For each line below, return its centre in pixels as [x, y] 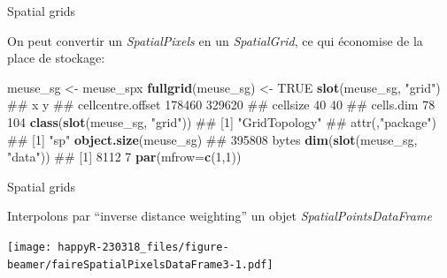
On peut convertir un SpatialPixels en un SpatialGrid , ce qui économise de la [215, 40]
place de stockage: [56, 58]
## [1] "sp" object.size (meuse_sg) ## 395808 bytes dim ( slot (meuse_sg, [212, 139]
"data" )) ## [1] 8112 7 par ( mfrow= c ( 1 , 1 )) [124, 157]
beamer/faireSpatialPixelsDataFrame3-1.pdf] [140, 264]
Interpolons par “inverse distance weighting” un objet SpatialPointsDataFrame [220, 216]
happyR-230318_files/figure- [143, 247]
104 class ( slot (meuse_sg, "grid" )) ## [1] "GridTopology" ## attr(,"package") [222, 121]
